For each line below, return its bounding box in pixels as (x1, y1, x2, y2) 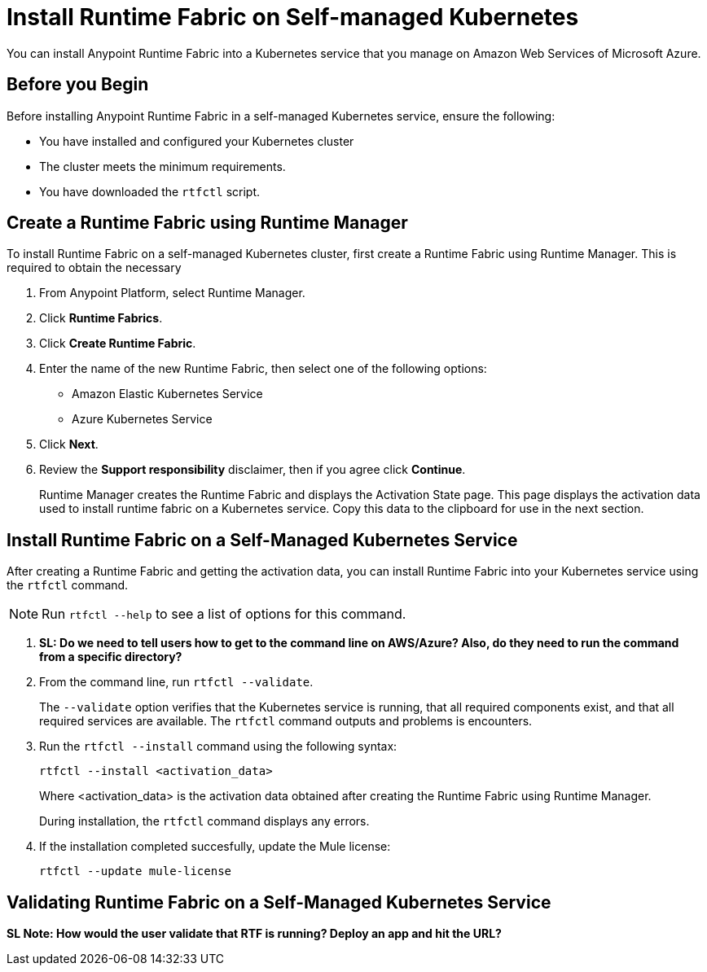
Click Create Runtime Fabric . (39, 336, 196, 351)
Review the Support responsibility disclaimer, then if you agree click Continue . (39, 462, 466, 477)
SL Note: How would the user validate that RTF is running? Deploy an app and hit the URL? (7, 926, 502, 941)
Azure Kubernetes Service (72, 412, 213, 427)
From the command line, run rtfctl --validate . (39, 675, 314, 690)
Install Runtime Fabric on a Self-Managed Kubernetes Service (7, 529, 518, 550)
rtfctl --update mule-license (39, 865, 232, 878)
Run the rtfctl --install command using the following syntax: (39, 739, 397, 754)
